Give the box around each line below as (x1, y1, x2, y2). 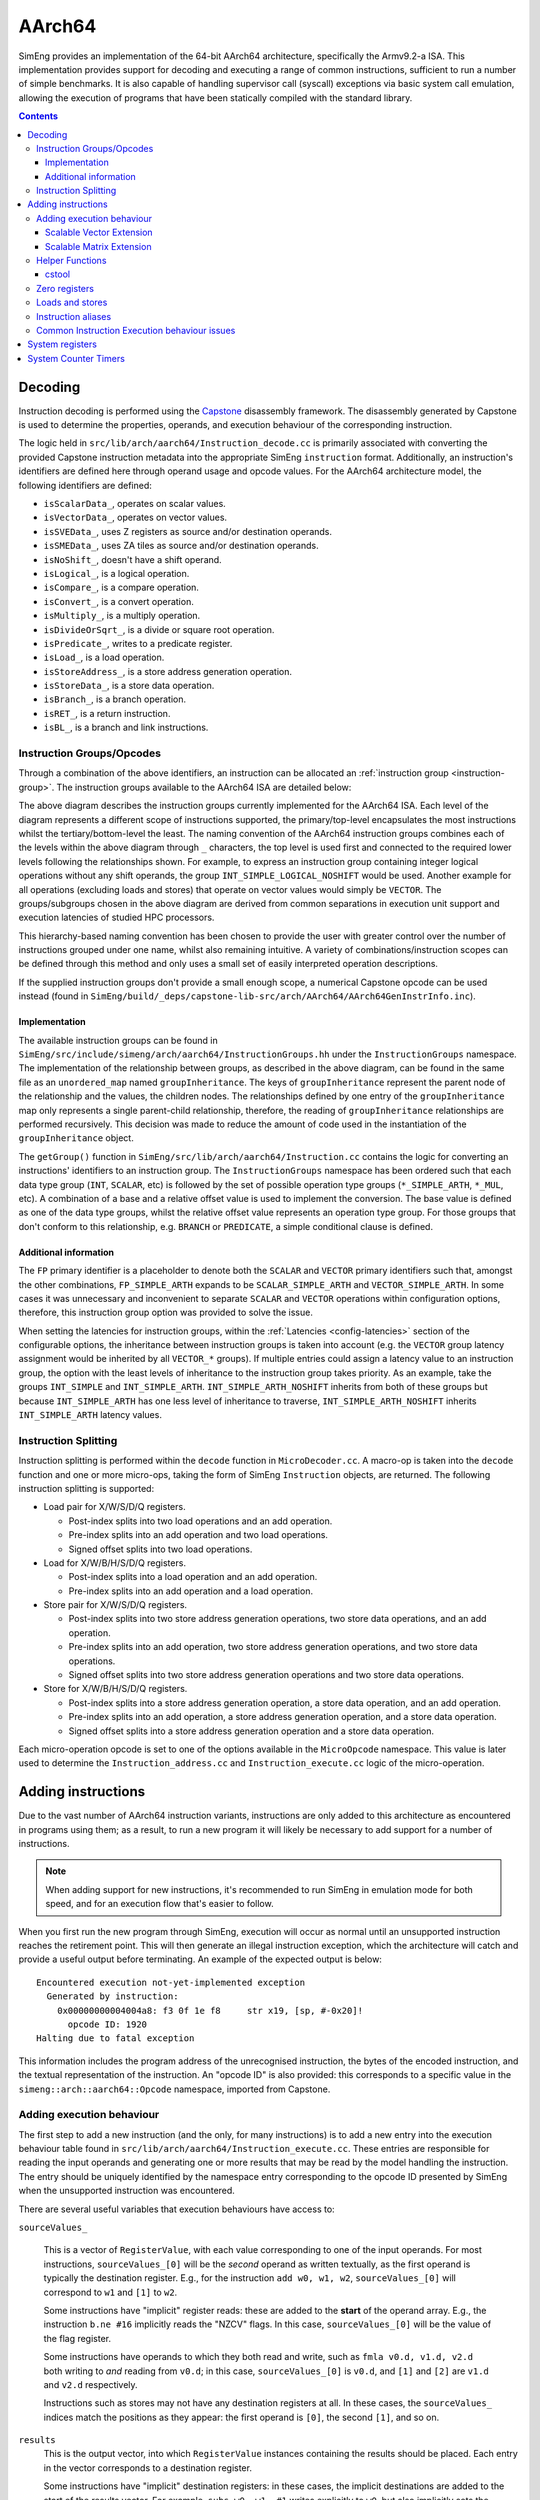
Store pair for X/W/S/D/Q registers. (43, 1599, 188, 1611)
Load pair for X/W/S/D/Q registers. (43, 1501, 186, 1513)
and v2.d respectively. (43, 2378, 139, 2390)
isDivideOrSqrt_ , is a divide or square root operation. (43, 623, 275, 635)
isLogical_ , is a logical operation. (43, 567, 190, 579)
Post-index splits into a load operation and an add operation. (68, 1571, 318, 1583)
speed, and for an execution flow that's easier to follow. (45, 1898, 274, 1910)
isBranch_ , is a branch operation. (43, 693, 187, 705)
